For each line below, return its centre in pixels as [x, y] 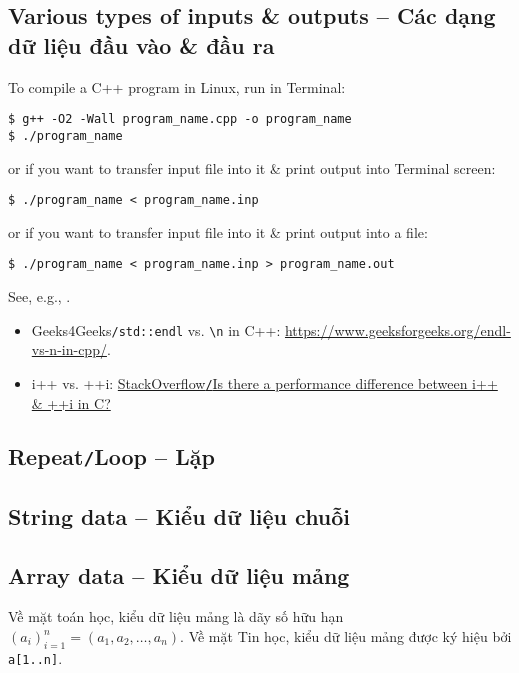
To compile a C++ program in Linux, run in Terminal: [177, 86]
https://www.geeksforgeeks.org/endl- [397, 329]
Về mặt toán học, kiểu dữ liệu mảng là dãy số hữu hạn [176, 616]
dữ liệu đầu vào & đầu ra [141, 44]
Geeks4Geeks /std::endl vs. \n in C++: [156, 329]
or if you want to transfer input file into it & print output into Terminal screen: [252, 167]
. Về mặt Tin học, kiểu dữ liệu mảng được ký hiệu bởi [346, 636]
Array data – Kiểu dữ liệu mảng [179, 574]
